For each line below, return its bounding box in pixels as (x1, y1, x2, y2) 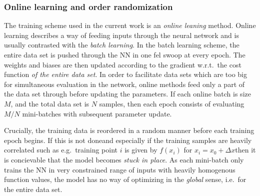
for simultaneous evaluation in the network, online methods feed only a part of (4, 78, 245, 89)
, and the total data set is (10, 98, 89, 108)
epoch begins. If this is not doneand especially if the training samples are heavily (4, 134, 252, 145)
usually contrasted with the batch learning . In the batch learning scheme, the (4, 39, 239, 50)
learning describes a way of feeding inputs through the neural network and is (4, 29, 239, 40)
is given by (124, 144, 157, 155)
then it (235, 144, 256, 155)
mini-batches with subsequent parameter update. (22, 108, 172, 118)
